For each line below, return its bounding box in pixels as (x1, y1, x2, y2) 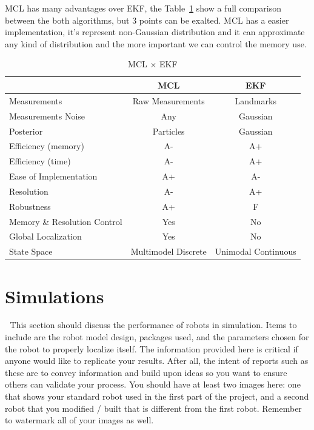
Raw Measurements (132, 94, 205, 107)
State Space (9, 245, 53, 258)
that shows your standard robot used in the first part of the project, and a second (5, 390, 309, 403)
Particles (152, 124, 185, 137)
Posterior (9, 124, 43, 137)
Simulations (5, 283, 104, 308)
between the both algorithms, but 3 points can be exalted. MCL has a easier (5, 13, 289, 26)
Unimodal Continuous (215, 245, 296, 258)
